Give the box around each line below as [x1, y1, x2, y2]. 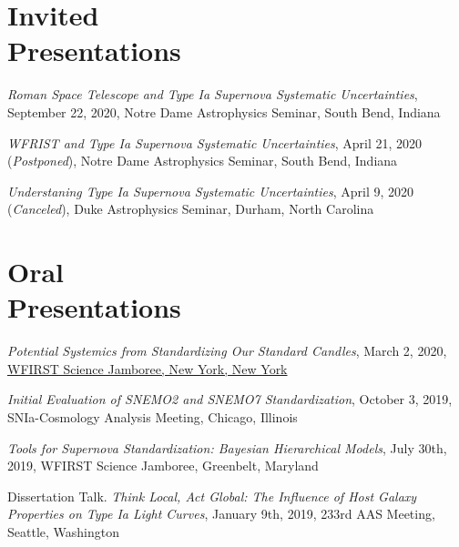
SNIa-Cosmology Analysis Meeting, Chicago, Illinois [7, 407, 298, 426]
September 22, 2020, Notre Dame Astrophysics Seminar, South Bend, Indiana [7, 102, 441, 121]
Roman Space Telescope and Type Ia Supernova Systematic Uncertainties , [7, 85, 418, 104]
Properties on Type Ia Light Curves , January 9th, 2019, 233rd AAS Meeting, [7, 504, 435, 523]
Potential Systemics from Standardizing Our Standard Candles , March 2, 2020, [7, 341, 447, 360]
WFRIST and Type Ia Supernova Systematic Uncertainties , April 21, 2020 [7, 133, 423, 152]
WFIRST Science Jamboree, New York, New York [7, 359, 288, 378]
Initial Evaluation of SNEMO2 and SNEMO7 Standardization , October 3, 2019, [7, 390, 453, 409]
